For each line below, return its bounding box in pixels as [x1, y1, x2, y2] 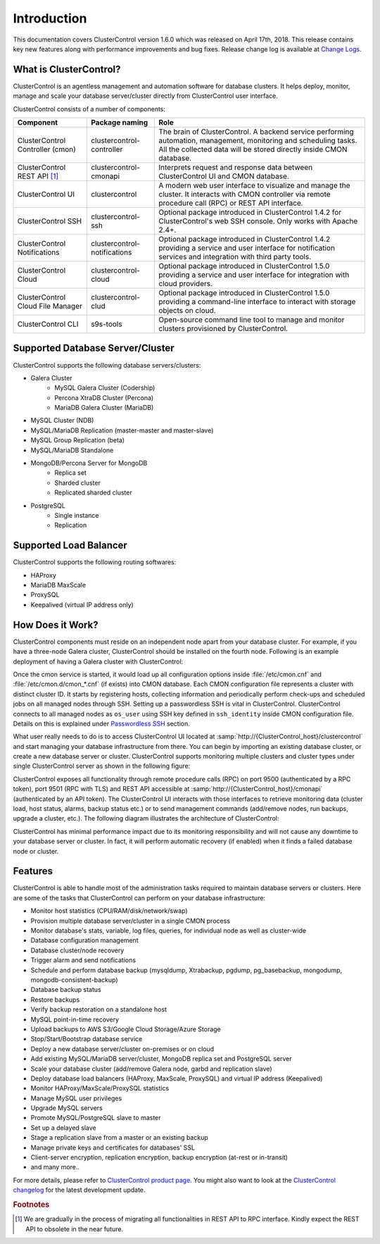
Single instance [54, 511, 99, 519]
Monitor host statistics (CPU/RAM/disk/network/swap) [30, 907, 188, 915]
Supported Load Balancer [13, 540, 128, 552]
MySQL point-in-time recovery [30, 1015, 120, 1024]
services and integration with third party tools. [158, 252, 312, 262]
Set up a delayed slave [30, 1124, 96, 1132]
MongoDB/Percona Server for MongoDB [30, 459, 148, 468]
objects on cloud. [158, 306, 216, 316]
